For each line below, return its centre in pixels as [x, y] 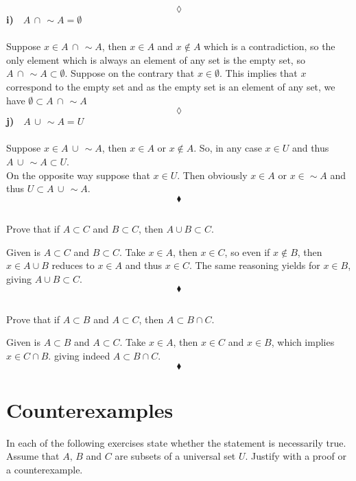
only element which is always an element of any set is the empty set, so [156, 59]
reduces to [73, 265]
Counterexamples [90, 409]
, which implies [303, 342]
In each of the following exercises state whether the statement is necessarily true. [176, 442]
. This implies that [259, 73]
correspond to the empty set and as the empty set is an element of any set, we [171, 86]
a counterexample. [45, 469]
